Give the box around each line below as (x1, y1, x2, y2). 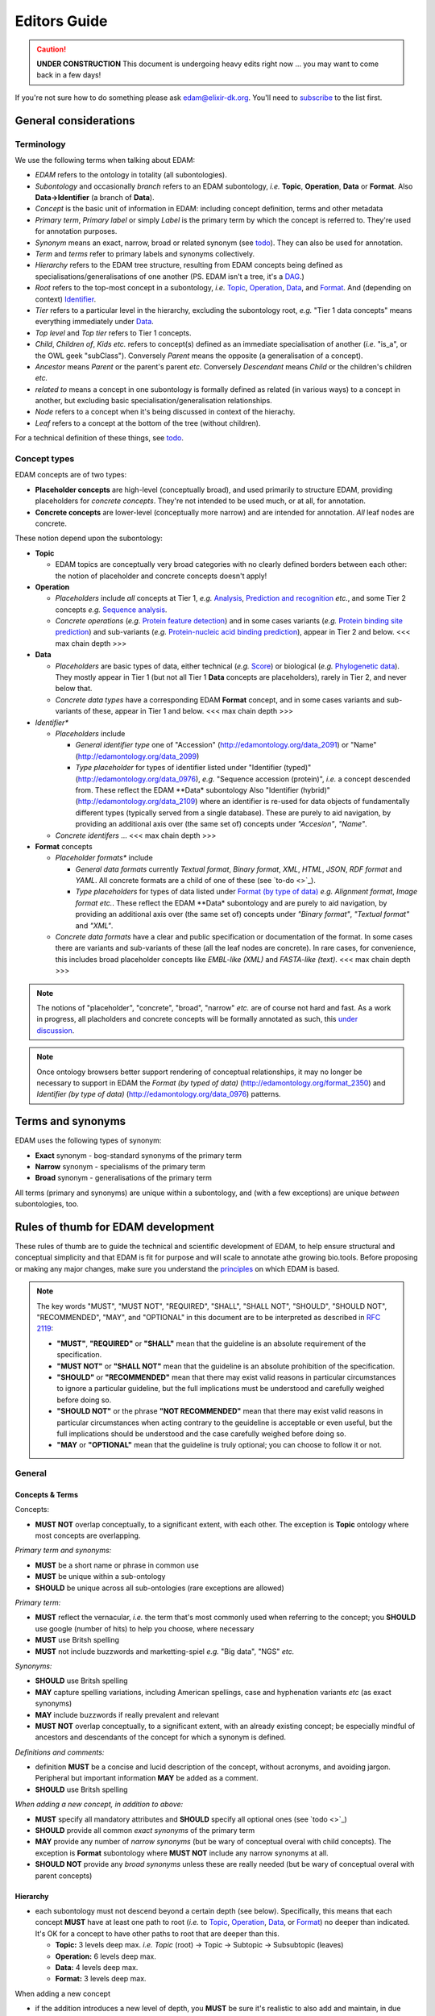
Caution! (36, 44, 67, 54)
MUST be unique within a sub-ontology (35, 1572, 166, 1581)
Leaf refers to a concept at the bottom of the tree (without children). (35, 418, 261, 427)
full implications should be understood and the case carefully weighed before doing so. (56, 1428, 346, 1439)
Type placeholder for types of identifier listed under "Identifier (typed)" (75, 763, 312, 773)
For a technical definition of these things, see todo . (14, 433, 184, 443)
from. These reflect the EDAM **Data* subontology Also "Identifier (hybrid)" (75, 785, 330, 794)
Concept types (14, 453, 75, 464)
